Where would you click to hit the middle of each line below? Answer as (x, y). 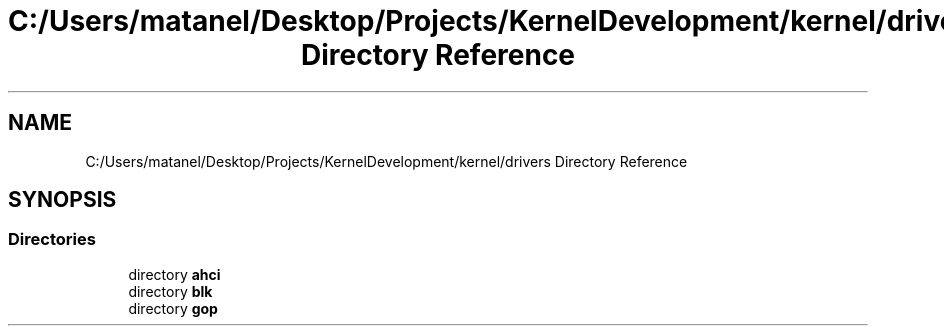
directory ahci (174, 274)
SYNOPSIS (62, 200)
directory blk (170, 291)
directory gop (173, 308)
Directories (52, 239)
